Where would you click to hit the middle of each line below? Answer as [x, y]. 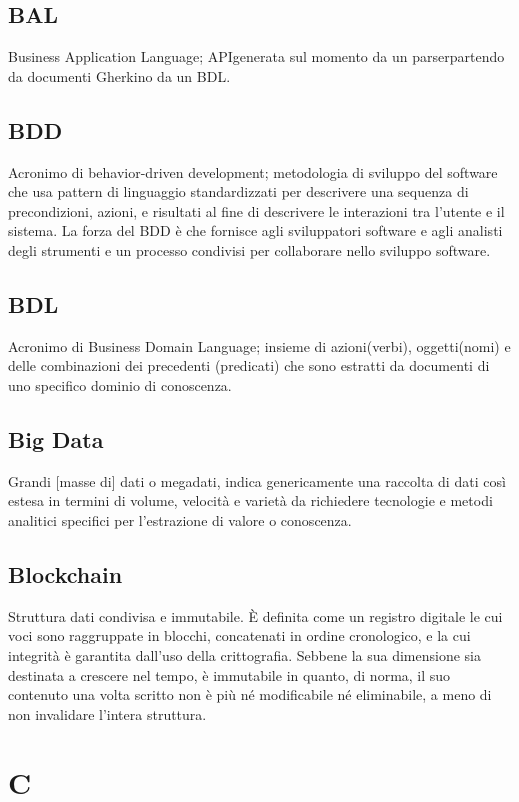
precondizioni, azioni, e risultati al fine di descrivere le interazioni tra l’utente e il [256, 210]
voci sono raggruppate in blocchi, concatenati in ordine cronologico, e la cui [239, 635]
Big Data [56, 438]
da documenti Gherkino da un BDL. [119, 75]
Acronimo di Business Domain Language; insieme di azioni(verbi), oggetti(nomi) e [259, 345]
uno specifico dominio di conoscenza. [120, 384]
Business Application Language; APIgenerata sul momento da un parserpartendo [256, 56]
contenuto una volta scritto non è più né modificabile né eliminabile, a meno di [250, 694]
